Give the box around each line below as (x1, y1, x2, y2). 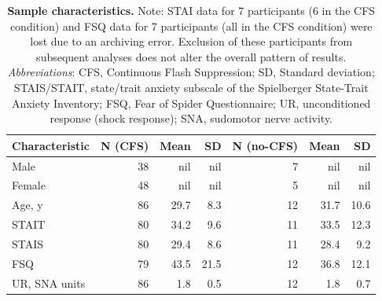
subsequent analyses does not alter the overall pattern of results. (36, 48, 347, 64)
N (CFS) (101, 137, 149, 153)
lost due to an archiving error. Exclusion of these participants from (30, 33, 353, 50)
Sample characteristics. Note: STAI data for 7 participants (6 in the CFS (7, 2, 376, 18)
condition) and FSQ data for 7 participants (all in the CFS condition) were (9, 17, 373, 34)
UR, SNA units (12, 274, 86, 291)
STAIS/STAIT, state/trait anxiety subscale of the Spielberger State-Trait (13, 79, 369, 95)
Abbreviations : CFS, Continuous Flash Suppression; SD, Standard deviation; (7, 64, 375, 80)
